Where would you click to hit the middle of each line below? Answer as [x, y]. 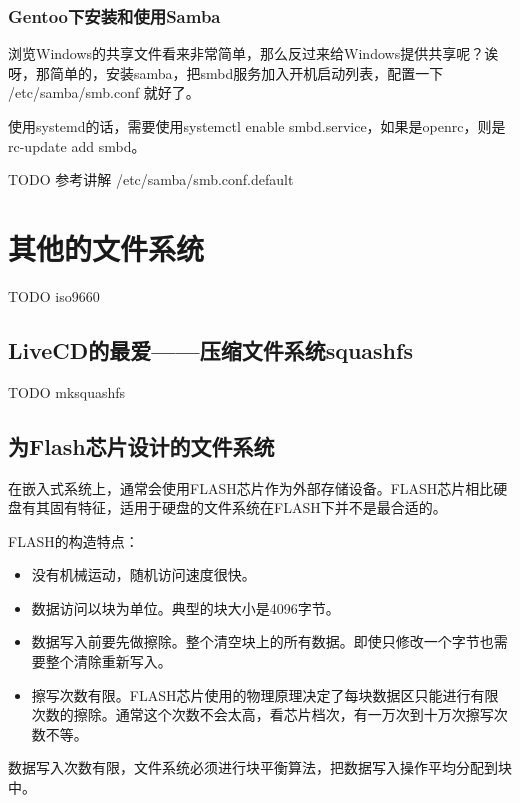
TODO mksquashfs [67, 391]
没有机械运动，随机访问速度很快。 [143, 574]
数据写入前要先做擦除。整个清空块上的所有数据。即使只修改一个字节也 [262, 641]
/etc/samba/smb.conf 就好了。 [104, 92]
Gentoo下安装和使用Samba [114, 15]
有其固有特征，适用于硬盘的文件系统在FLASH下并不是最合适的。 [234, 507]
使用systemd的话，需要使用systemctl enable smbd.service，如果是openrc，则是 [257, 126]
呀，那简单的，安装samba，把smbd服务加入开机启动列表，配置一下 [226, 72]
